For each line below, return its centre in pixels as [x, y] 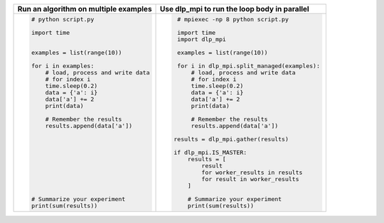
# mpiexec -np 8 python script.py [233, 19]
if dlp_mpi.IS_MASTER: [210, 152]
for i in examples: [63, 66]
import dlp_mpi [202, 39]
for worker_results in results [252, 172]
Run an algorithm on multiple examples [85, 9]
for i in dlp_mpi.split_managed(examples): [248, 66]
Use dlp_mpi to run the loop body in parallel [235, 9]
